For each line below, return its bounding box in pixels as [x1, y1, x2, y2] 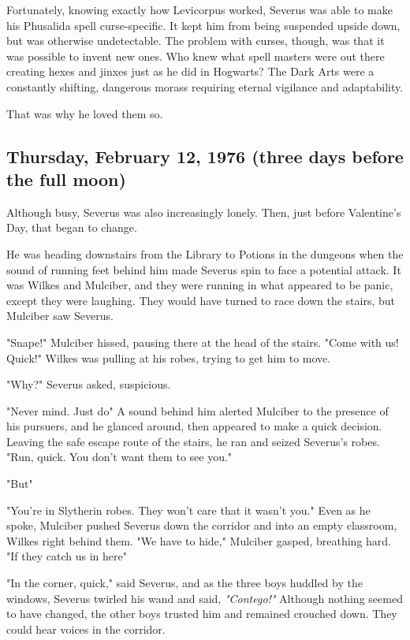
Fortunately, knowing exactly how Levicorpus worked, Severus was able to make [6, 2, 393, 17]
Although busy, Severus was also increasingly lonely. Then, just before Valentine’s [6, 203, 401, 220]
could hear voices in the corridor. [6, 620, 166, 637]
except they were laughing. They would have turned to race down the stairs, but [6, 292, 396, 308]
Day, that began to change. [6, 219, 137, 236]
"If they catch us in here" [6, 548, 127, 564]
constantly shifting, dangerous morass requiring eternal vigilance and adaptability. [6, 78, 404, 95]
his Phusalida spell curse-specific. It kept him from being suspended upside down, [6, 17, 401, 33]
